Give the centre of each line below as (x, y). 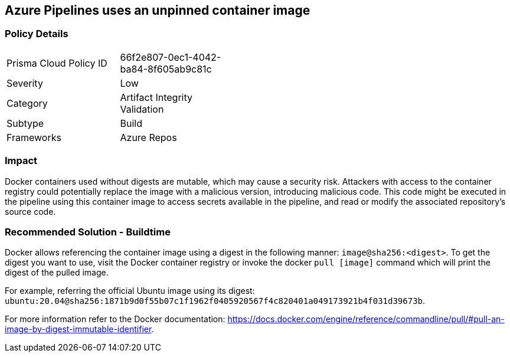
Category (27, 103)
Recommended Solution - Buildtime (88, 232)
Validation (142, 109)
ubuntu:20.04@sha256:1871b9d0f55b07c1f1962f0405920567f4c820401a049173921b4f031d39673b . (215, 301)
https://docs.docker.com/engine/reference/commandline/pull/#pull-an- (366, 319)
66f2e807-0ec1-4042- (171, 57)
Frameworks (34, 137)
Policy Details (37, 34)
